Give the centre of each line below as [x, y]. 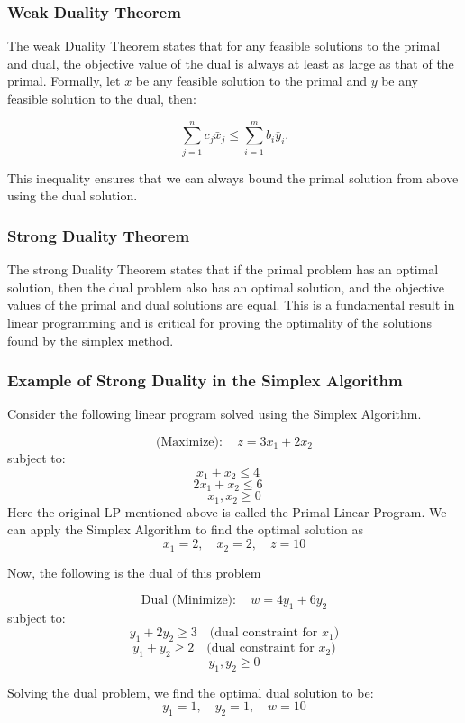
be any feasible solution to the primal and [251, 81]
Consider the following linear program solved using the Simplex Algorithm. [214, 414]
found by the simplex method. [91, 340]
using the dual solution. [73, 195]
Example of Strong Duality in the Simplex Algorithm [205, 380]
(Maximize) [188, 442]
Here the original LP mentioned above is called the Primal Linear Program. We [227, 511]
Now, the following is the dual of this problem [134, 572]
